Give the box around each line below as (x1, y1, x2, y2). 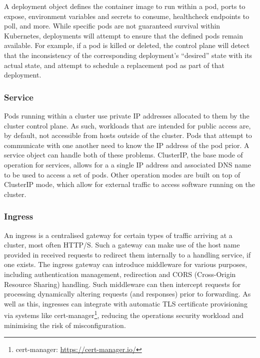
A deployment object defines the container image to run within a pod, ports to (4, 1, 245, 11)
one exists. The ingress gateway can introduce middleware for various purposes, (4, 259, 247, 269)
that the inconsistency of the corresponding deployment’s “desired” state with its (4, 49, 252, 60)
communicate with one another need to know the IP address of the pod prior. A (4, 139, 249, 150)
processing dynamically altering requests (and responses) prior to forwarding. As (4, 288, 251, 299)
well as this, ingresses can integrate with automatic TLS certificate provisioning (4, 298, 247, 308)
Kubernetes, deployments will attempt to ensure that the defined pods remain (4, 30, 243, 40)
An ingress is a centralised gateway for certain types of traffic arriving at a (4, 229, 232, 240)
